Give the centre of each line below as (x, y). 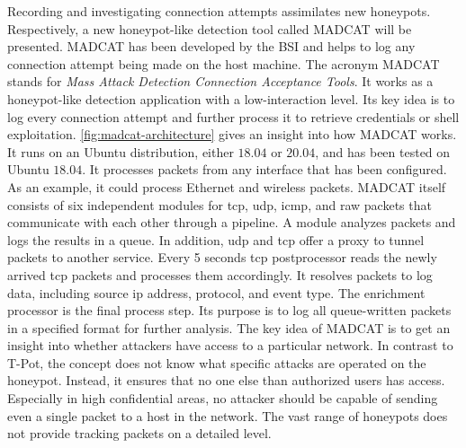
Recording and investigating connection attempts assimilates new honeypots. (219, 11)
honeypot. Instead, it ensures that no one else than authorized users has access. (226, 380)
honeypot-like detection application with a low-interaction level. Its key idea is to (231, 98)
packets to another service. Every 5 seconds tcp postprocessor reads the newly (222, 257)
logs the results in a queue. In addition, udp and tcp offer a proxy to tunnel (216, 239)
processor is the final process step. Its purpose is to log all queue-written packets (229, 310)
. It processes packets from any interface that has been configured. (264, 169)
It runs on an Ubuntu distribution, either (121, 151)
